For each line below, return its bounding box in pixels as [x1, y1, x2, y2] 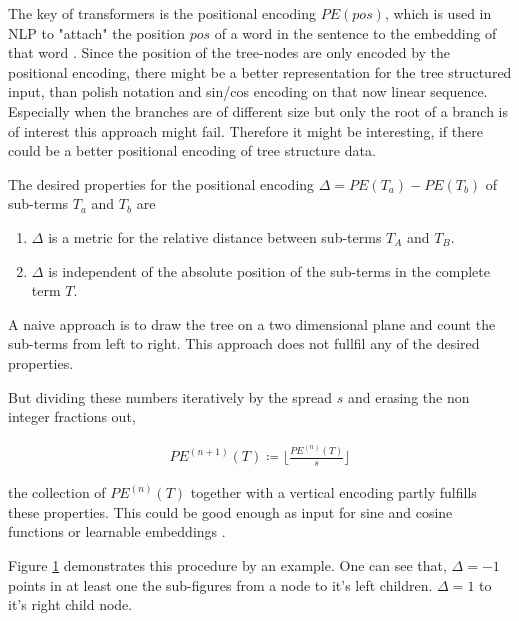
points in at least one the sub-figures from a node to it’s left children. [8, 574, 433, 595]
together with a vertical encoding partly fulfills [190, 482, 477, 503]
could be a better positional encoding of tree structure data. [8, 140, 376, 161]
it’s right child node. [8, 594, 133, 615]
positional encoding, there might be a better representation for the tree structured [8, 61, 512, 82]
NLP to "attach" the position [8, 22, 186, 43]
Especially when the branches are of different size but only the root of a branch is [8, 100, 509, 121]
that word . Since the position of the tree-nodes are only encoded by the [8, 42, 451, 63]
